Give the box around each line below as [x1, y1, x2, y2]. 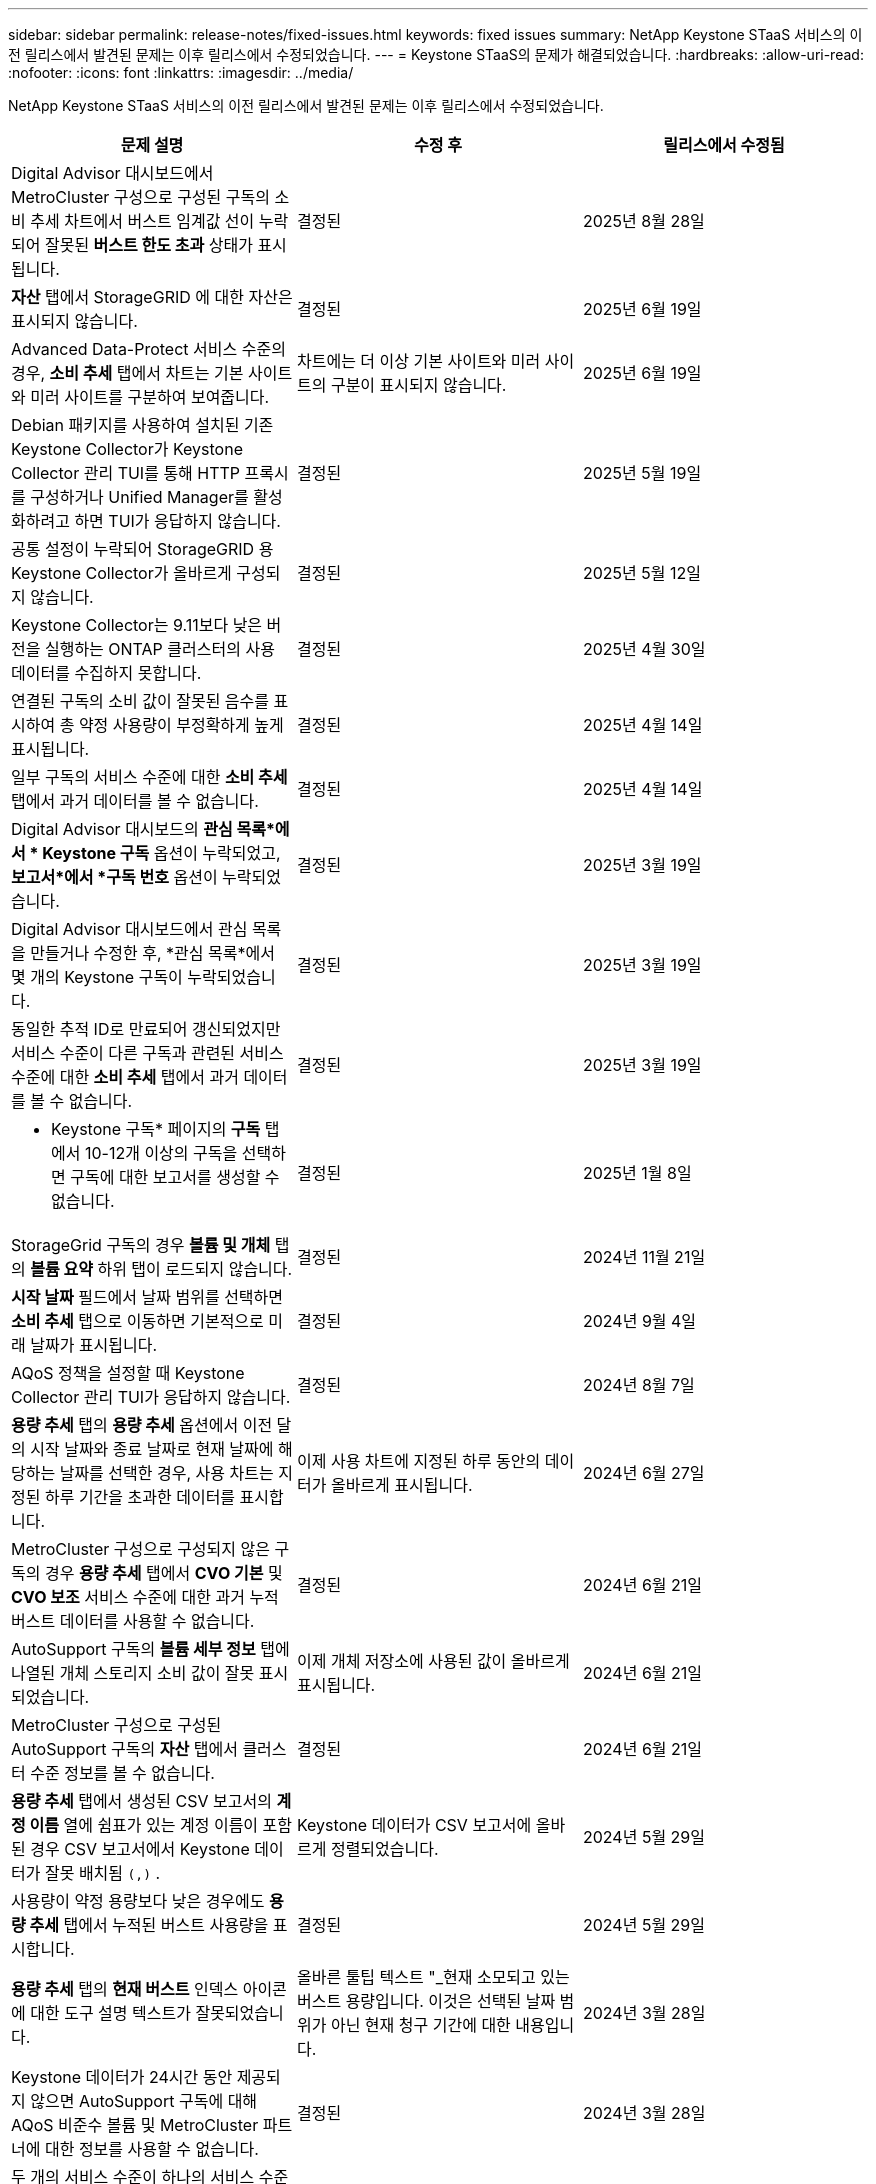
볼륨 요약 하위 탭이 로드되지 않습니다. [30, 1259, 293, 1279]
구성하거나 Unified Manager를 [30, 487, 249, 507]
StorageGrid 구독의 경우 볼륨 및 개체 [11, 1235, 271, 1255]
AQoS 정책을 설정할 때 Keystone [11, 1363, 245, 1383]
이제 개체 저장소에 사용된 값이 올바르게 [296, 1651, 570, 1671]
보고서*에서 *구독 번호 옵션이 [11, 867, 218, 887]
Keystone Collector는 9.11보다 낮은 [11, 615, 263, 635]
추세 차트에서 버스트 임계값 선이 [30, 211, 255, 231]
